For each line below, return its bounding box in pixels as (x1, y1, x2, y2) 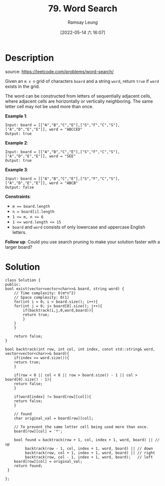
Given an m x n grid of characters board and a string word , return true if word (5, 78, 159, 84)
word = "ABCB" (49, 181, 78, 186)
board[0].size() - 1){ (5, 377, 52, 382)
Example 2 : (5, 140, 29, 146)
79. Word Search (48, 3, 118, 14)
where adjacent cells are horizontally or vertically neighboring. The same (5, 98, 153, 104)
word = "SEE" (49, 153, 76, 158)
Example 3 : (5, 166, 29, 173)
